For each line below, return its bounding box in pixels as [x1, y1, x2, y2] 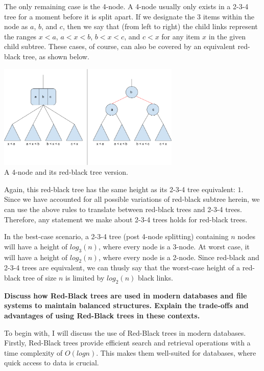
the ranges [4, 31, 37, 41]
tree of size [22, 272, 57, 283]
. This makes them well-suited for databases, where [96, 347, 256, 358]
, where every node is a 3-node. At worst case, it [98, 241, 250, 251]
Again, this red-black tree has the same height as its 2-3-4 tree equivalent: [4, 183, 235, 194]
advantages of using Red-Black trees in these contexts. [4, 310, 200, 321]
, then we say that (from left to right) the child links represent [62, 21, 258, 32]
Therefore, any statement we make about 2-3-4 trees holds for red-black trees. [4, 214, 248, 224]
